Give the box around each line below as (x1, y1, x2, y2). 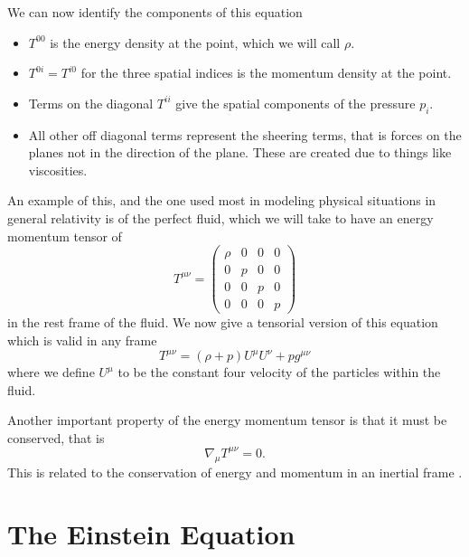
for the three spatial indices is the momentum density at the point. (80, 63, 452, 82)
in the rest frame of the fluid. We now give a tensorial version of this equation (7, 313, 438, 332)
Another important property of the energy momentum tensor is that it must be (7, 411, 447, 430)
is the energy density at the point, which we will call (50, 33, 341, 52)
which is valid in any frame (7, 330, 157, 349)
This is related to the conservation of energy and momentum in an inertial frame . (7, 462, 463, 481)
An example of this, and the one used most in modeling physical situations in (7, 191, 436, 210)
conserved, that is (7, 428, 105, 447)
